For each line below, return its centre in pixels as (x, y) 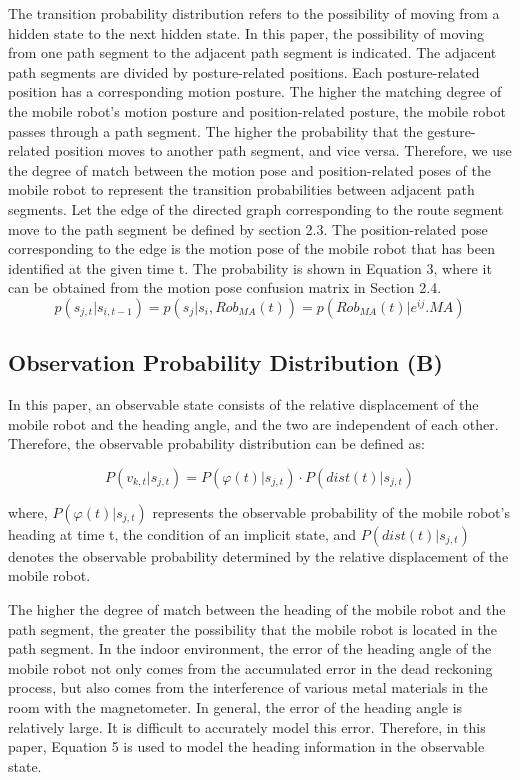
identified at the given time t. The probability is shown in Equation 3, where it (250, 267)
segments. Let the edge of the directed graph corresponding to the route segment (256, 208)
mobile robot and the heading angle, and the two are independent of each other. (253, 423)
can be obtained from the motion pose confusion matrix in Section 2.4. (225, 287)
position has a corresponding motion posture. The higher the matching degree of (255, 91)
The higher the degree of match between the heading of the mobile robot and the (257, 609)
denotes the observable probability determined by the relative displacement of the (258, 555)
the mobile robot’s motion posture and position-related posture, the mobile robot (257, 110)
